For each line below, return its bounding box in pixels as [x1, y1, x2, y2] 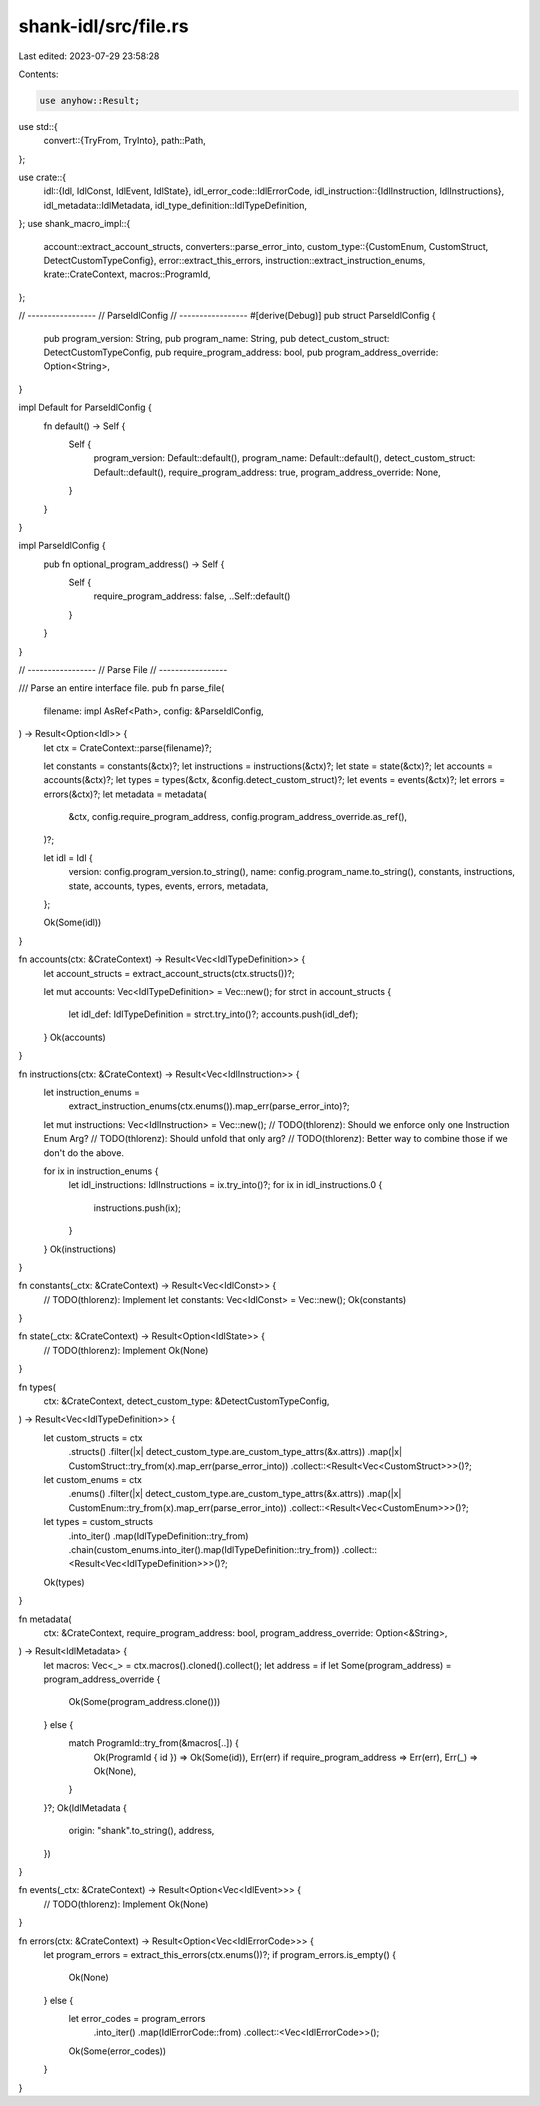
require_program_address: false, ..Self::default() [93, 590, 291, 602]
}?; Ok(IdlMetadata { [43, 1801, 127, 1814]
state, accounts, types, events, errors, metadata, [68, 880, 269, 892]
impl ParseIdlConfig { [18, 540, 106, 552]
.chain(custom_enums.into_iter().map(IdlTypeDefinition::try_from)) [68, 1543, 340, 1555]
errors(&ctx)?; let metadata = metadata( [43, 788, 207, 800]
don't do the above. [43, 1146, 125, 1159]
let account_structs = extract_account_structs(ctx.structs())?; [43, 967, 295, 979]
